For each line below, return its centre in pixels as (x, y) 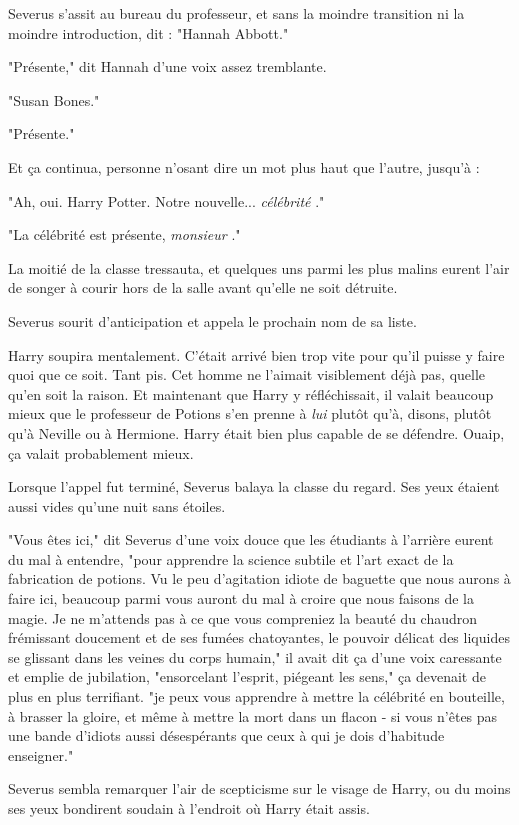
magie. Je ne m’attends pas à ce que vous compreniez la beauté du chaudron (243, 617)
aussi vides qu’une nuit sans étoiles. (117, 505)
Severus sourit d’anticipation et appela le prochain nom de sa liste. (212, 320)
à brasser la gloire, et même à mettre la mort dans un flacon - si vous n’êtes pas (253, 715)
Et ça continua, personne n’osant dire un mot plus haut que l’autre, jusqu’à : (244, 166)
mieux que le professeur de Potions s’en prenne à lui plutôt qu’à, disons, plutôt (250, 413)
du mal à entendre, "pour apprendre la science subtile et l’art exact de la (231, 558)
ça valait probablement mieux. (101, 452)
